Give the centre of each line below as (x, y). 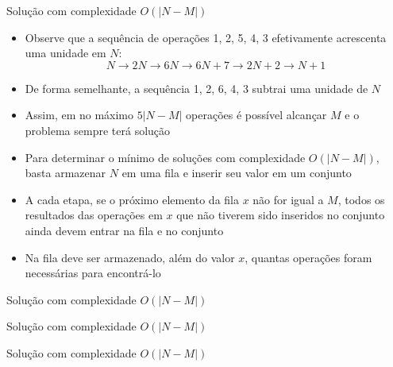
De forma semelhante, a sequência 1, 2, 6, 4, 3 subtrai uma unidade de (196, 88)
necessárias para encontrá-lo (93, 273)
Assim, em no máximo (79, 115)
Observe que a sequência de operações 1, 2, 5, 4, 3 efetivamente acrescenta (206, 37)
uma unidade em (65, 53)
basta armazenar (65, 173)
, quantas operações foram (308, 257)
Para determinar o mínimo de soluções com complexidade (165, 157)
